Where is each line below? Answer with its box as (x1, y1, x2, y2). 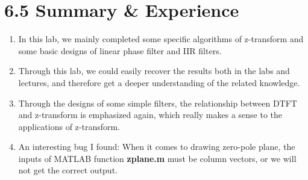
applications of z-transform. (18, 120, 121, 132)
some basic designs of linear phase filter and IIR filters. (18, 44, 222, 57)
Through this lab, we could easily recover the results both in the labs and (18, 64, 290, 77)
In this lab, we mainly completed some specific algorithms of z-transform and (18, 33, 304, 45)
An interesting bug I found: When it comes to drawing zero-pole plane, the (18, 140, 295, 153)
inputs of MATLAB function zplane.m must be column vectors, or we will (18, 152, 297, 164)
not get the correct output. (18, 164, 118, 176)
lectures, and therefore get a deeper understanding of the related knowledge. (18, 76, 300, 88)
